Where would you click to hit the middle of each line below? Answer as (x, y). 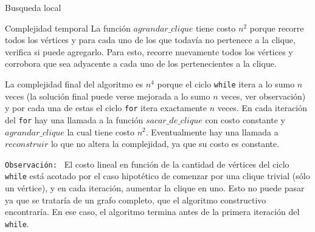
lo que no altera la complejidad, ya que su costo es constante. (165, 144)
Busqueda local (33, 7)
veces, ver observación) (263, 96)
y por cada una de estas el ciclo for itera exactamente (106, 108)
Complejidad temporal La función (68, 28)
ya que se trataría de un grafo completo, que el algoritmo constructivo (136, 200)
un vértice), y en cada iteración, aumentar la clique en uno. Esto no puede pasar (155, 188)
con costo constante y (245, 119)
